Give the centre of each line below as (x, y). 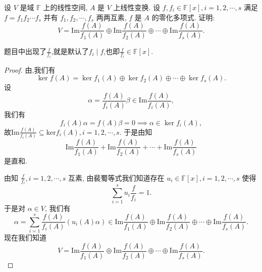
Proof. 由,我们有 (30, 69)
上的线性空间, (65, 7)
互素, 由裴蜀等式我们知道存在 (116, 177)
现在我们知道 (25, 237)
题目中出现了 (25, 51)
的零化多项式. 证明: (183, 17)
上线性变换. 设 (137, 7)
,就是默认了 (70, 51)
